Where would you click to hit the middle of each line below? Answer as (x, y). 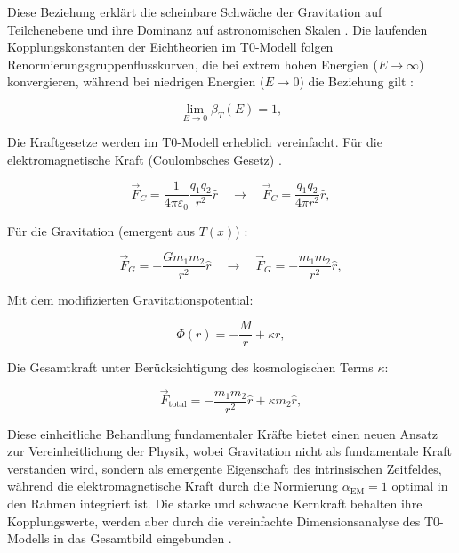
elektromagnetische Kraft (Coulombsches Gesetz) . (145, 159)
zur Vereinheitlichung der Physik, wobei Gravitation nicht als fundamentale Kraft (230, 451)
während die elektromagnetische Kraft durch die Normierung (173, 486)
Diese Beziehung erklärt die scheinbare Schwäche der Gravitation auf (195, 12)
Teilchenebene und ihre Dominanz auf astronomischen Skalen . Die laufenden (217, 29)
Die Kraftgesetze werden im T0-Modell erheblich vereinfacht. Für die (195, 142)
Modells (28, 538)
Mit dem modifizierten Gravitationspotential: (130, 299)
